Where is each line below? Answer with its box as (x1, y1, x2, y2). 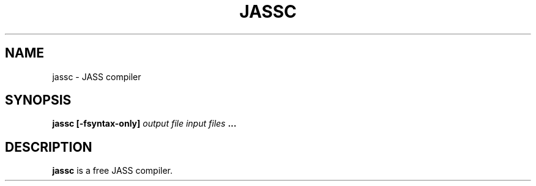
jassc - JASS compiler (52, 71, 141, 82)
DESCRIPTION (5, 139, 92, 155)
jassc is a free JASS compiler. (52, 165, 173, 176)
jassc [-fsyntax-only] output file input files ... (52, 118, 237, 129)
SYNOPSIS (5, 92, 72, 108)
